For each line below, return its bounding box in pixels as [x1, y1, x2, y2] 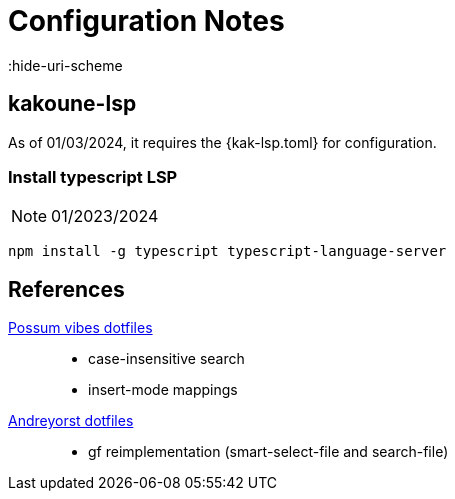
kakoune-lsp [8, 91, 137, 117]
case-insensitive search [88, 350, 245, 368]
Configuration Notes [8, 4, 285, 38]
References [8, 276, 125, 302]
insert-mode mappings [88, 381, 238, 399]
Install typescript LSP [8, 166, 178, 187]
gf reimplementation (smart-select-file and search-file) [88, 443, 449, 461]
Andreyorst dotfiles [8, 412, 134, 430]
